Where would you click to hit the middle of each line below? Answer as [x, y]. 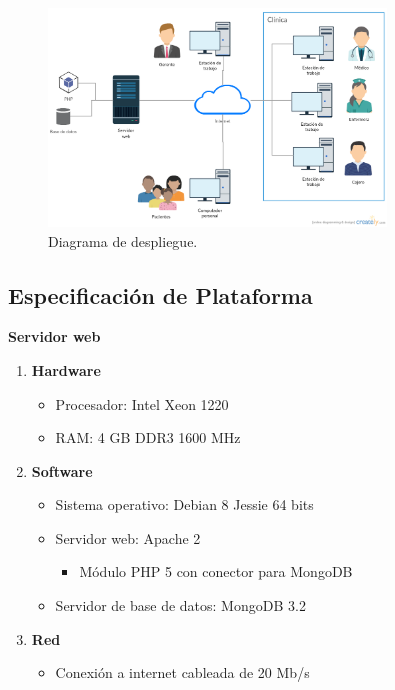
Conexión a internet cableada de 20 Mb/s [182, 672]
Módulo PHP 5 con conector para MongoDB [216, 571]
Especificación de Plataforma [160, 294]
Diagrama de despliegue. [123, 240]
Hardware [66, 369]
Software [62, 470]
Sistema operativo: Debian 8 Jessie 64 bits [184, 504]
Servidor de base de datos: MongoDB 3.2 [180, 605]
